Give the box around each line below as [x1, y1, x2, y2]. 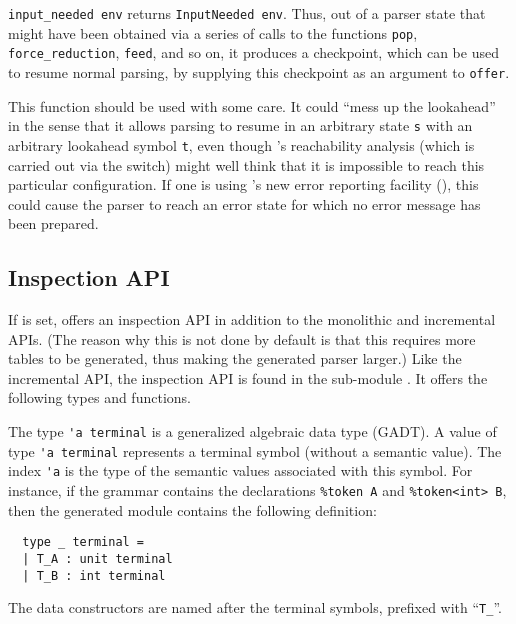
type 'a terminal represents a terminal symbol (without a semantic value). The [8, 440, 502, 461]
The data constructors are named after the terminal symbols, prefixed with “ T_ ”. [8, 597, 502, 618]
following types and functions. [8, 387, 191, 408]
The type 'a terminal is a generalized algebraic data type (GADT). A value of [8, 421, 497, 442]
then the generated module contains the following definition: [8, 499, 377, 520]
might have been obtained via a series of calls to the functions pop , [8, 22, 418, 43]
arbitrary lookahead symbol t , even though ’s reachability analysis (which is [8, 134, 475, 155]
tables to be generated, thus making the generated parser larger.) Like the [8, 348, 462, 369]
